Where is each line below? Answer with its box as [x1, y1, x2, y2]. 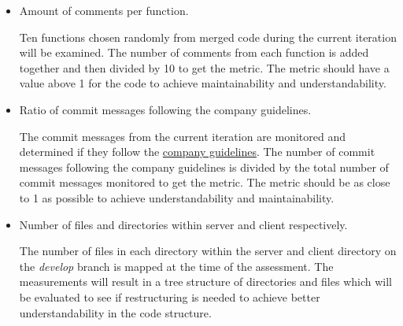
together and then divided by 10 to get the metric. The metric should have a [19, 59, 390, 76]
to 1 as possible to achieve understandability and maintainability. [19, 189, 335, 206]
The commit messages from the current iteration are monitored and [19, 128, 346, 144]
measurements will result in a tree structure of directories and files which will [19, 273, 392, 290]
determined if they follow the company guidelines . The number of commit [19, 143, 375, 160]
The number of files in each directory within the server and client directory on [19, 243, 397, 259]
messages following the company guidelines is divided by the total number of [19, 158, 389, 175]
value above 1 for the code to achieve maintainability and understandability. [19, 75, 386, 91]
